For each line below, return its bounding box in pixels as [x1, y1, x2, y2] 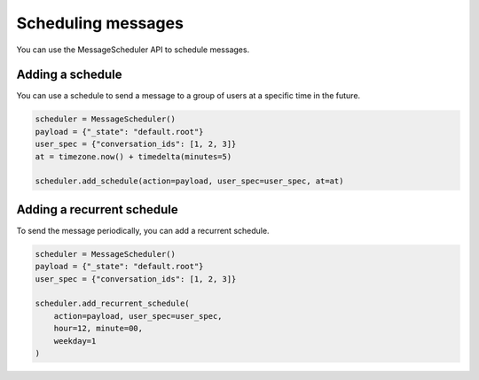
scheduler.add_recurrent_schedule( [35, 299, 190, 309]
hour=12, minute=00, [53, 323, 144, 334]
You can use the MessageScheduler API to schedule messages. [16, 44, 250, 55]
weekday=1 [53, 336, 97, 345]
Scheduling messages [16, 13, 184, 33]
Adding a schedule [16, 67, 123, 82]
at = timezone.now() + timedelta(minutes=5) [35, 151, 232, 161]
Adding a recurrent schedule [16, 202, 179, 217]
